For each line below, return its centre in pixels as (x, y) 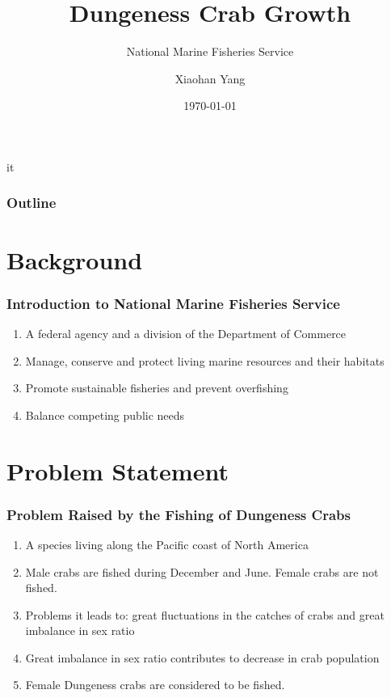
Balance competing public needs (105, 415)
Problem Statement (118, 470)
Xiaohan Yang (210, 78)
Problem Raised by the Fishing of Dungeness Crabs (179, 514)
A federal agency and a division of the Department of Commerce (186, 333)
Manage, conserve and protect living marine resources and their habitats (205, 360)
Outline (32, 203)
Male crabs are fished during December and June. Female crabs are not (202, 571)
